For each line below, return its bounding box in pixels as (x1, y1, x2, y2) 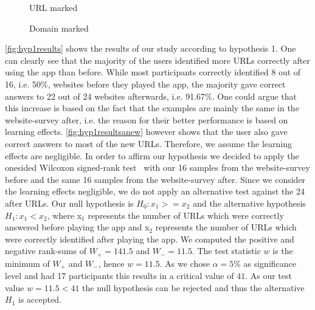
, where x (47, 208, 82, 221)
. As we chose (159, 257, 210, 269)
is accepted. (18, 293, 61, 306)
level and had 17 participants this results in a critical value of (5, 269, 234, 282)
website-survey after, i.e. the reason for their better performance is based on (5, 113, 288, 126)
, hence (98, 257, 125, 269)
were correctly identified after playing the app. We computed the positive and (5, 232, 294, 245)
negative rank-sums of (5, 244, 86, 257)
